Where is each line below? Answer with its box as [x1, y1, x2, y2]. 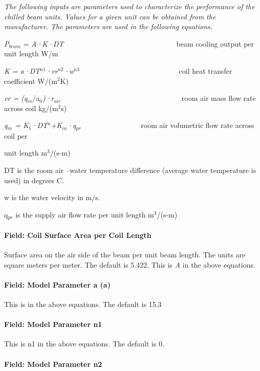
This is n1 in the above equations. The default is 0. [4, 338, 164, 349]
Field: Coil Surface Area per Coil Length [4, 229, 151, 240]
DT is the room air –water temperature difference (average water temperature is [4, 164, 256, 175]
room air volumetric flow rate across [141, 120, 254, 130]
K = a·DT [4, 65, 40, 76]
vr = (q [4, 93, 28, 103]
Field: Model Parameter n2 [4, 358, 102, 369]
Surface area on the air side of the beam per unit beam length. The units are [4, 249, 246, 260]
